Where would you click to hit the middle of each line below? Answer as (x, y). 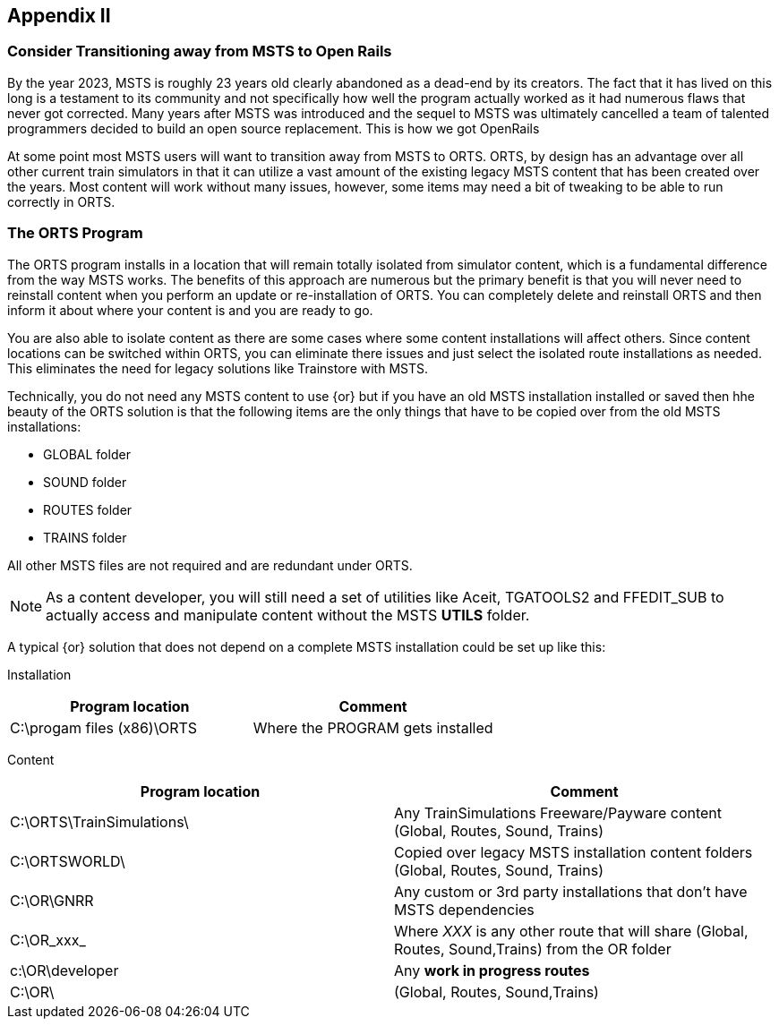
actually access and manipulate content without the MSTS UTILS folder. (288, 615)
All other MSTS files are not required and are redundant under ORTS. (210, 565)
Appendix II (59, 16)
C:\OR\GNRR (52, 900)
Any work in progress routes (492, 970)
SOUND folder (85, 482)
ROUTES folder (88, 509)
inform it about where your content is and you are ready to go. (190, 310)
